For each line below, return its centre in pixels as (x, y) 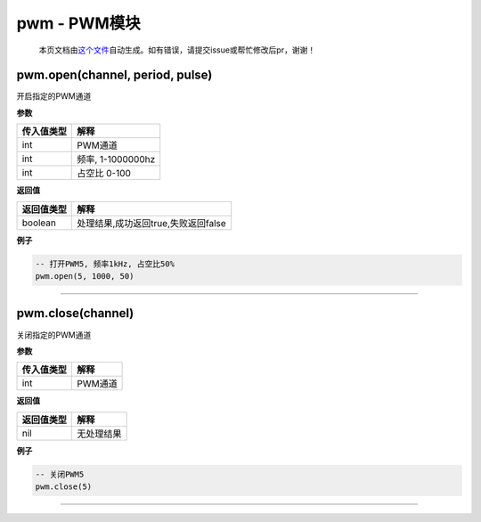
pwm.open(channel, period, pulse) (114, 75)
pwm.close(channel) (75, 313)
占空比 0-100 (104, 174)
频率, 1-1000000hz (116, 159)
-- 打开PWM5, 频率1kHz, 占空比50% (105, 264)
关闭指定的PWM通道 (54, 335)
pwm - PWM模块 (79, 23)
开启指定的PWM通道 (54, 96)
